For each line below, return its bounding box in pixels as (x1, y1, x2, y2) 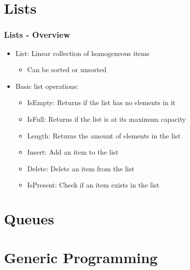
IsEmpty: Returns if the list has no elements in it (27, 97, 175, 108)
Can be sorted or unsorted (27, 64, 107, 75)
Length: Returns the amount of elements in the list (27, 130, 181, 140)
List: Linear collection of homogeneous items (15, 48, 150, 58)
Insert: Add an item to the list (27, 147, 119, 157)
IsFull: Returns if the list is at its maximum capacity (27, 113, 186, 124)
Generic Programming (4, 247, 158, 267)
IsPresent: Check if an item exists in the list (27, 180, 160, 190)
